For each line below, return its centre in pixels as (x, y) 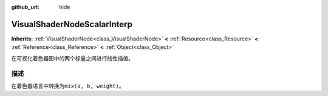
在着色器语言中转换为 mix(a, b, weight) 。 (68, 86)
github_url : (25, 7)
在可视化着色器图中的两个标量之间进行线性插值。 (72, 58)
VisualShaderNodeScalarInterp (72, 24)
